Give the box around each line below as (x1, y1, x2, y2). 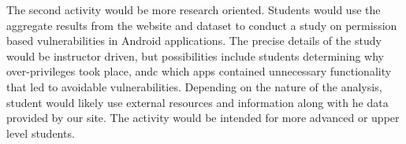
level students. (6, 124, 75, 141)
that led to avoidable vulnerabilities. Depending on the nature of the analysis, (6, 78, 382, 94)
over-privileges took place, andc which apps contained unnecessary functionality (6, 63, 392, 79)
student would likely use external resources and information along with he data (6, 94, 389, 110)
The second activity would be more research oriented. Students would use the (6, 2, 381, 17)
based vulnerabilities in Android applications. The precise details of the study (6, 32, 382, 49)
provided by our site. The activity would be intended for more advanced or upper (6, 109, 400, 126)
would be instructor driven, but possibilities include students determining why (6, 47, 385, 64)
